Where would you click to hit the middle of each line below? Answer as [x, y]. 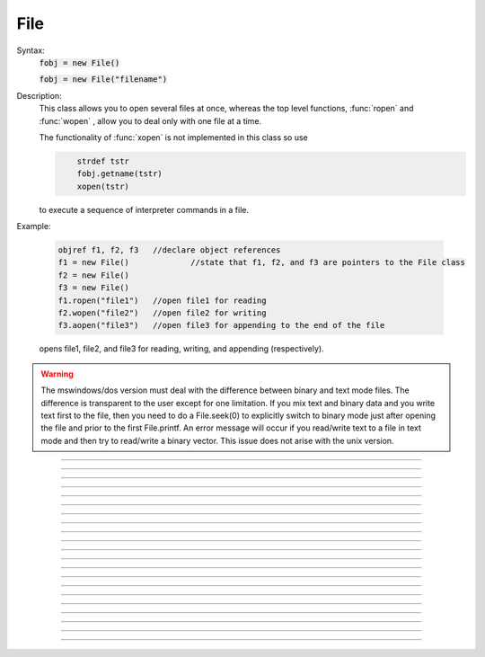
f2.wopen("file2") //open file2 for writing [162, 313]
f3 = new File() [94, 288]
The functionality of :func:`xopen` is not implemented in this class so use [174, 137]
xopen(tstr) [103, 186]
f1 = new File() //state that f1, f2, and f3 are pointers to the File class [262, 262]
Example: [34, 226]
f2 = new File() [94, 275]
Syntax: [31, 50]
